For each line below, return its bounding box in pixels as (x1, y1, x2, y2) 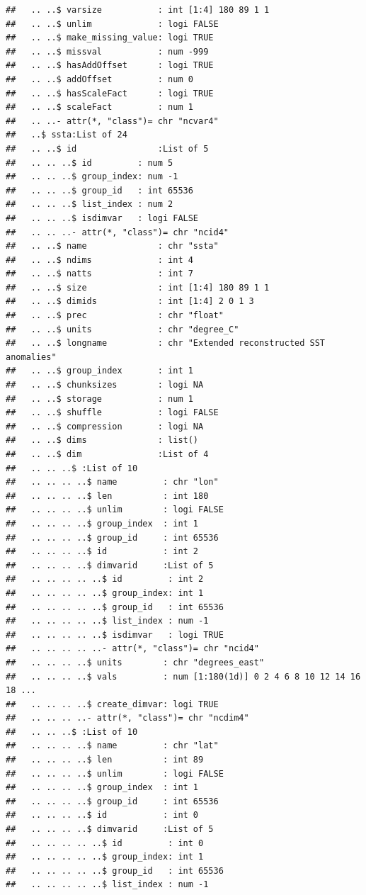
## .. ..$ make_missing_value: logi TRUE (6, 33, 214, 43)
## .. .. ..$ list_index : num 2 (6, 199, 173, 210)
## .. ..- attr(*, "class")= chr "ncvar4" (6, 116, 219, 126)
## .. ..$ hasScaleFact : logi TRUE (6, 88, 214, 98)
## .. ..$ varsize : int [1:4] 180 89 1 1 (6, 5, 270, 15)
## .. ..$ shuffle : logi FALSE (6, 407, 219, 418)
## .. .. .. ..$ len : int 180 (6, 490, 209, 501)
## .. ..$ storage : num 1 (6, 393, 193, 404)
